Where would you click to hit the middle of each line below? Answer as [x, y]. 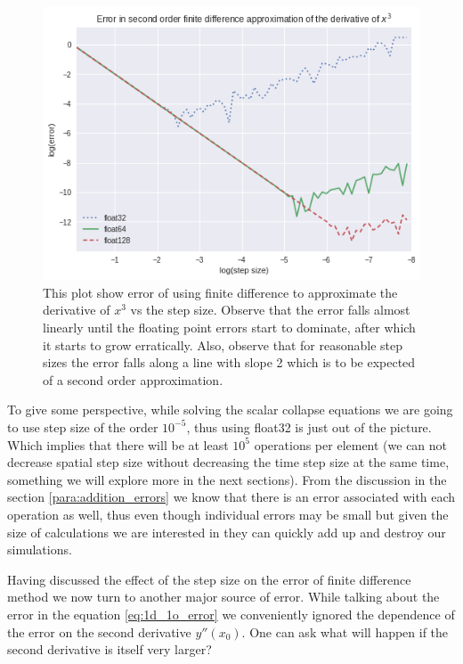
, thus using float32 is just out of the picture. [309, 426]
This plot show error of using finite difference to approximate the [220, 292]
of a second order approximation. [133, 379]
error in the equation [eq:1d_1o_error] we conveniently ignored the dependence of [231, 614]
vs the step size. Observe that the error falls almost [270, 310]
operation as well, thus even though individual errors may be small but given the [228, 514]
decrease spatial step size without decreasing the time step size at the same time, [228, 462]
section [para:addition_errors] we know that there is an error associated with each [231, 497]
